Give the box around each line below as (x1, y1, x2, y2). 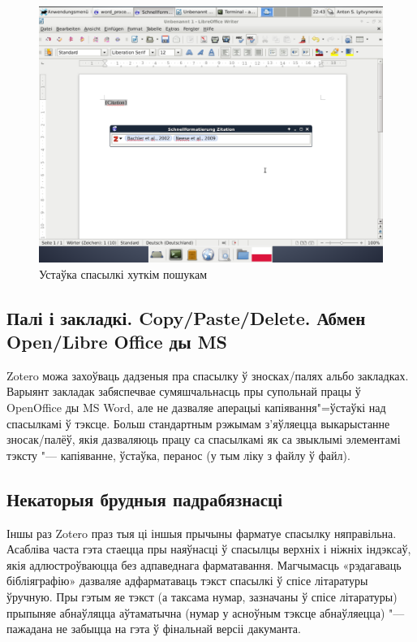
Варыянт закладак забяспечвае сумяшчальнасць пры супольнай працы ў (6, 383, 361, 400)
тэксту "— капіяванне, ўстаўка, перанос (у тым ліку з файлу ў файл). (6, 446, 350, 463)
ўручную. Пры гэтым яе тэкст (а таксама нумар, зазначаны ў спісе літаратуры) (6, 588, 398, 605)
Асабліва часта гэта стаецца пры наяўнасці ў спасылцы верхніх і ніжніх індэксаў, (6, 540, 411, 557)
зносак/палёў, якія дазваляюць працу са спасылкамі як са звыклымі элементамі (6, 431, 401, 448)
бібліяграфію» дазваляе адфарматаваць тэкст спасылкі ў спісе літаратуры (6, 572, 368, 589)
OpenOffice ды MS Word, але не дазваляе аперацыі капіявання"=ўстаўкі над (6, 399, 386, 416)
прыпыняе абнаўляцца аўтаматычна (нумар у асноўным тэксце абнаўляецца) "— (6, 604, 405, 621)
